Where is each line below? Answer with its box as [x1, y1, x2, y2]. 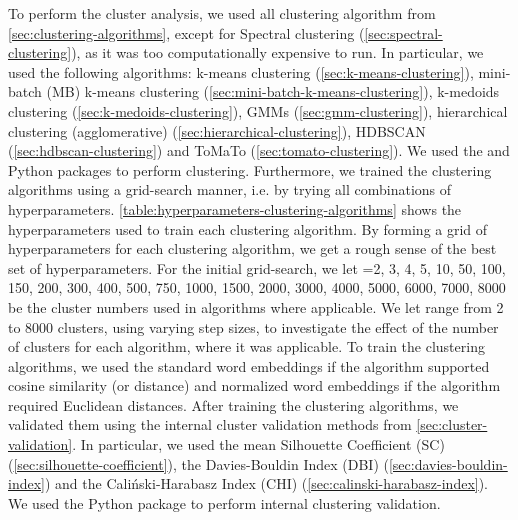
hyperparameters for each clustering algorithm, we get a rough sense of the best [8, 238, 497, 259]
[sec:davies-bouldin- [388, 453, 508, 474]
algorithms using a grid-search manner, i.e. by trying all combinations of [8, 179, 452, 200]
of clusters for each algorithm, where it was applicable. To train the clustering [8, 336, 485, 357]
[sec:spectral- [364, 22, 443, 43]
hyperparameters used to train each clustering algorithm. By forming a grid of [8, 218, 488, 239]
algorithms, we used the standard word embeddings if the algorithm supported [8, 355, 490, 376]
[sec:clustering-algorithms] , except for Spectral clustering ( [8, 22, 365, 43]
